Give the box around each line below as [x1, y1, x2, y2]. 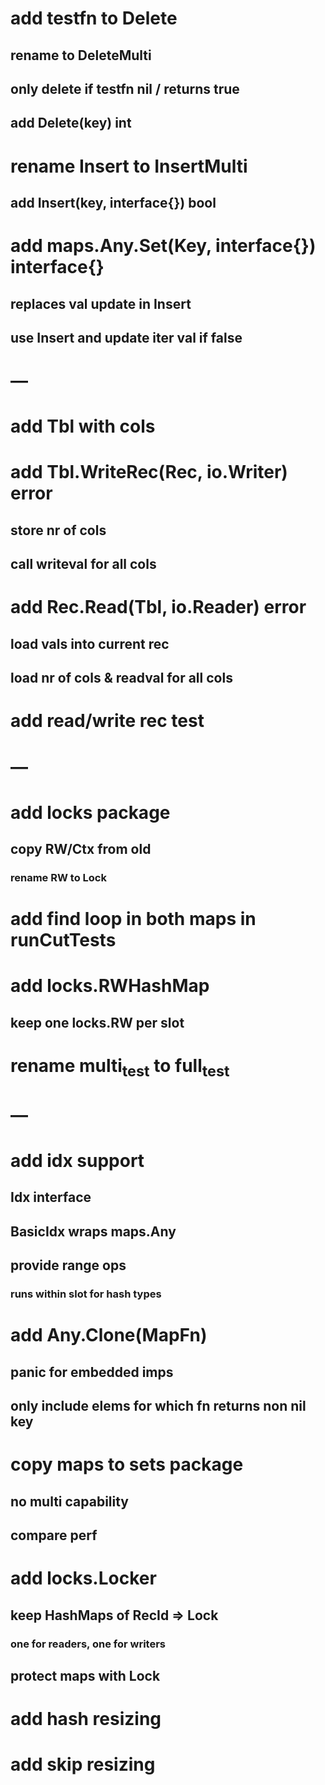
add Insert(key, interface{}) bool [10, 194, 217, 211]
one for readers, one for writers [10, 1637, 166, 1651]
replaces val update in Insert [10, 295, 192, 312]
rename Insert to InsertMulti [10, 155, 248, 177]
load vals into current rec [10, 635, 170, 652]
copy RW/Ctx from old [10, 841, 152, 858]
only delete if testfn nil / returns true [10, 80, 240, 97]
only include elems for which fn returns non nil [10, 1398, 307, 1415]
